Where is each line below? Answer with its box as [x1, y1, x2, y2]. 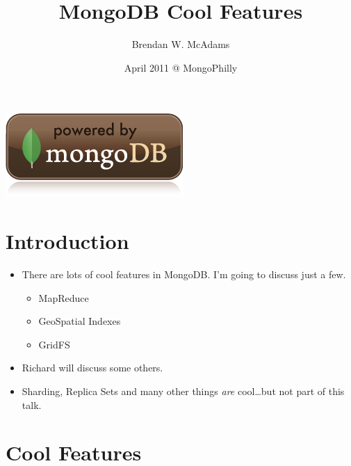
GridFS [38, 337, 70, 351]
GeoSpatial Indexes [38, 314, 121, 328]
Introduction [6, 227, 129, 255]
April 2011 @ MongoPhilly [124, 60, 238, 74]
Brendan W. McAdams [131, 37, 230, 51]
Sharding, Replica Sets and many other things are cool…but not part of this [22, 384, 345, 398]
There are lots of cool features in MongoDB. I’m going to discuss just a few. [22, 267, 346, 282]
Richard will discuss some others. [22, 360, 163, 375]
